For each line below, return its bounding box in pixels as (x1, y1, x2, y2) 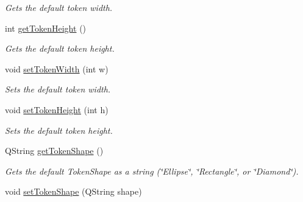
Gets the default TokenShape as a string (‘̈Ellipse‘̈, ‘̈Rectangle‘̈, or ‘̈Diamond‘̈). (5, 164, 299, 177)
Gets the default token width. (5, 1, 113, 13)
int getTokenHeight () (5, 21, 87, 34)
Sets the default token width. (5, 83, 111, 96)
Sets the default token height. (5, 124, 113, 136)
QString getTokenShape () (5, 144, 104, 157)
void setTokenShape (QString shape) (5, 185, 142, 198)
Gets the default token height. (5, 42, 115, 55)
